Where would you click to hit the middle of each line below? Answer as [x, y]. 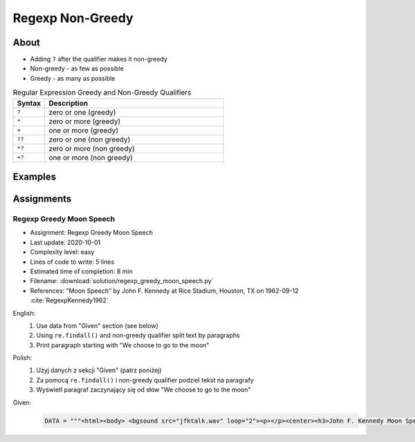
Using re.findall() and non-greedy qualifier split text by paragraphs [138, 336]
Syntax [29, 103]
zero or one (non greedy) [90, 140]
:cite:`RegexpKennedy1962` [69, 300]
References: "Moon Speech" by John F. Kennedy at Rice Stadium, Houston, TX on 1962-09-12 [164, 291]
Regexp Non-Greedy [73, 18]
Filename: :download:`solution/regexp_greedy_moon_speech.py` [122, 281]
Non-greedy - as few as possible [77, 68]
